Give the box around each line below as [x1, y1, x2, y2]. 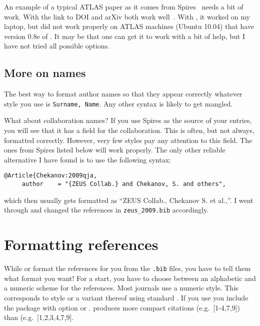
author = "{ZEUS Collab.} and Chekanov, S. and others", [21, 180, 226, 188]
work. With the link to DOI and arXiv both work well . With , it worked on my [4, 11, 250, 21]
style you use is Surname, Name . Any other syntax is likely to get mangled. [4, 98, 233, 108]
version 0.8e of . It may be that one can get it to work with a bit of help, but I [4, 30, 245, 41]
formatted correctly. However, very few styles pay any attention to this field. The [4, 134, 252, 145]
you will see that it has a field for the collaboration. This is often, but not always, [4, 125, 254, 135]
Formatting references [4, 234, 158, 254]
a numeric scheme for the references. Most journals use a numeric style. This [4, 282, 238, 293]
